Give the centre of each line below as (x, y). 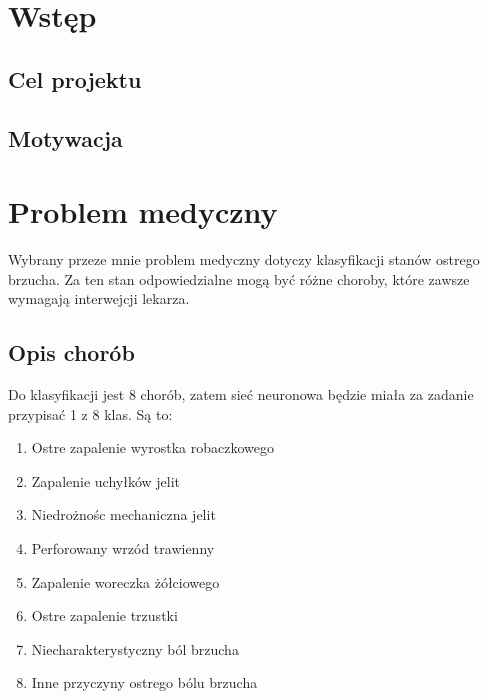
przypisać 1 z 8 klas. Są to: (90, 413)
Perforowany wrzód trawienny (123, 548)
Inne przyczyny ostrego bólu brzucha (144, 682)
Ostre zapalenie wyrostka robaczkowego (152, 447)
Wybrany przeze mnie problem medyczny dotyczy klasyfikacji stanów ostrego (244, 259)
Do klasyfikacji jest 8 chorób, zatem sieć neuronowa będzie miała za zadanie (241, 394)
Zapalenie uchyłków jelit (106, 480)
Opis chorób (71, 352)
